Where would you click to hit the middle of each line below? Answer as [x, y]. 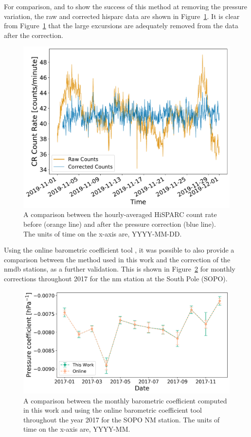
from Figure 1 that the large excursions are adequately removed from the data [121, 26]
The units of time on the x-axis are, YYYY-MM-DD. [103, 233]
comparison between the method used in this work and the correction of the [117, 259]
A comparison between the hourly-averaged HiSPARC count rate [120, 214]
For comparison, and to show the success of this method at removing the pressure [125, 6]
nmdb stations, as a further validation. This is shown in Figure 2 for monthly [120, 269]
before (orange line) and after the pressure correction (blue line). [120, 224]
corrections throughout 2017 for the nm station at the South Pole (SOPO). [116, 278]
